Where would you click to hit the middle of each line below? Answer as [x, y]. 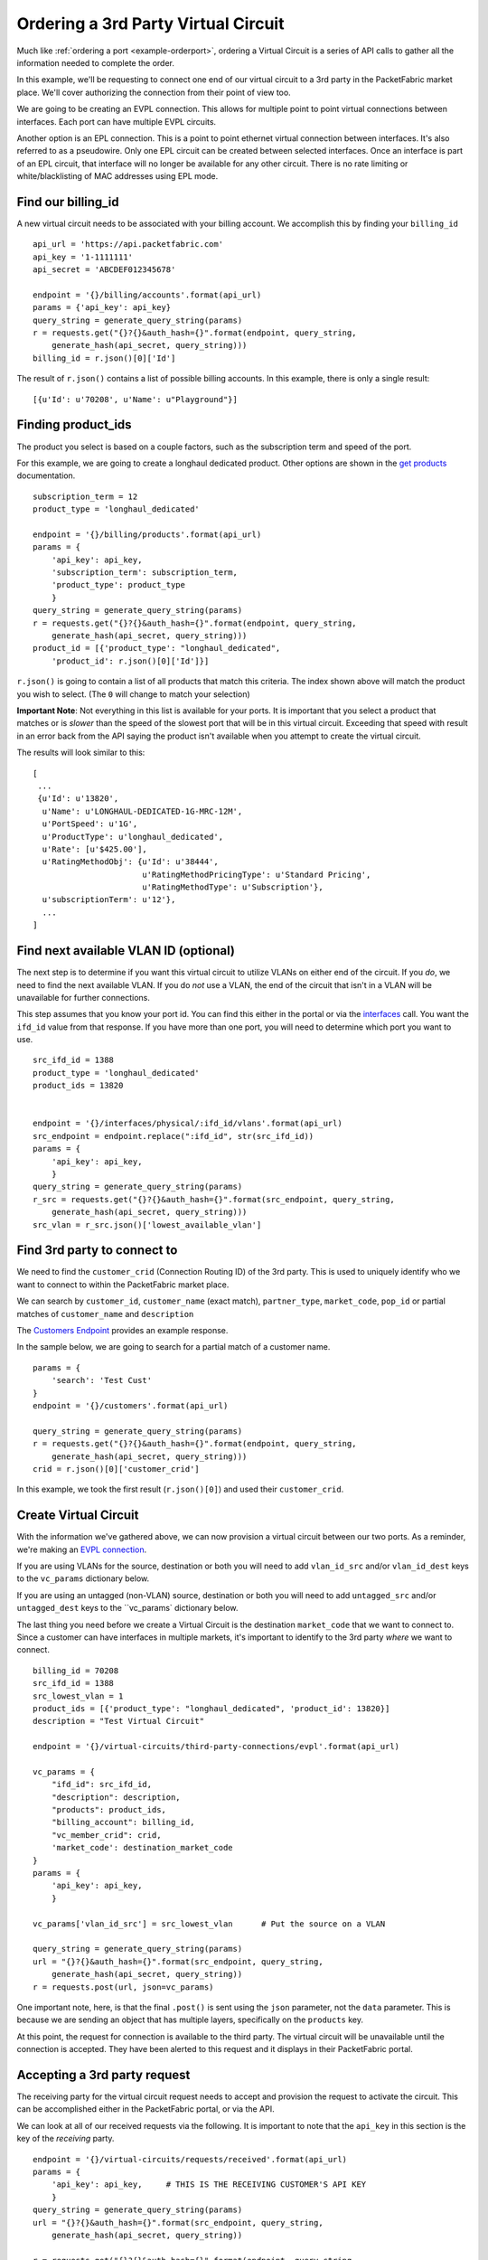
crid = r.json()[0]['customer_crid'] [117, 1469]
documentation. [46, 476]
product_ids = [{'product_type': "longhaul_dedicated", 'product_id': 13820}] [211, 1708]
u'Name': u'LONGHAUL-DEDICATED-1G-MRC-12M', [142, 811]
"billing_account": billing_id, [123, 1822]
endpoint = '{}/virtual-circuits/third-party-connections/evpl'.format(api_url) [216, 1747]
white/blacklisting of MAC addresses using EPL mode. [117, 176]
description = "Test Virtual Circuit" [119, 1721]
